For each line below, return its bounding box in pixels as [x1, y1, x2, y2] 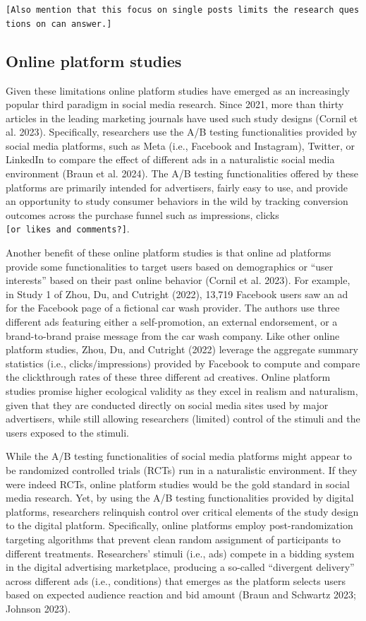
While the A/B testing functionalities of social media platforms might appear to [6, 449, 352, 463]
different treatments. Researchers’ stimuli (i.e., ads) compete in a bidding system [6, 545, 355, 560]
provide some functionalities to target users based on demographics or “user [6, 259, 334, 273]
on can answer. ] [35, 18, 112, 29]
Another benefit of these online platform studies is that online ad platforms [6, 245, 331, 260]
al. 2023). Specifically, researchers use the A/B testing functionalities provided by [6, 124, 358, 139]
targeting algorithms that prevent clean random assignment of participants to [6, 531, 341, 546]
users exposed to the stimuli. [6, 425, 129, 439]
